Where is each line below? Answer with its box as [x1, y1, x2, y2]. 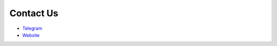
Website [22, 32, 40, 38]
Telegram [22, 25, 43, 31]
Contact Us [9, 8, 58, 19]
